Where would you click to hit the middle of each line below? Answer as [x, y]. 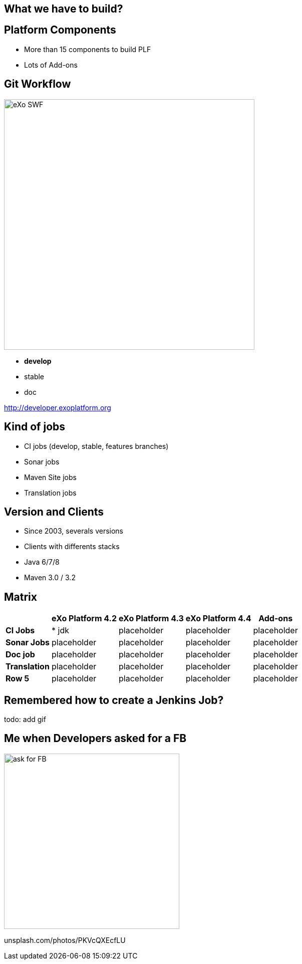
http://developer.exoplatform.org [58, 407]
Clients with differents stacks [72, 547]
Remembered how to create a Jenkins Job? [114, 700]
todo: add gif [25, 719]
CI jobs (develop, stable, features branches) [96, 446]
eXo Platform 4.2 [84, 619]
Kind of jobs [35, 427]
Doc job [20, 655]
